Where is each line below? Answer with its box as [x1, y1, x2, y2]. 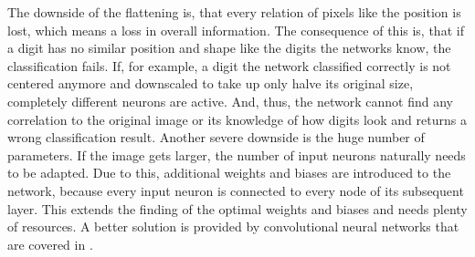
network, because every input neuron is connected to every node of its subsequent [7, 180, 464, 200]
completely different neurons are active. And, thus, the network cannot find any [7, 91, 453, 110]
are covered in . [7, 234, 93, 253]
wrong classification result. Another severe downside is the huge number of [7, 128, 425, 147]
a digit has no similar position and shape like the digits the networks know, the [7, 38, 451, 57]
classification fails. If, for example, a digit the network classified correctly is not [7, 56, 451, 75]
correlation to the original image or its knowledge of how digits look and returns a [7, 109, 467, 128]
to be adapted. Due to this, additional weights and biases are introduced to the [7, 163, 451, 182]
